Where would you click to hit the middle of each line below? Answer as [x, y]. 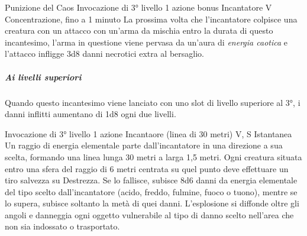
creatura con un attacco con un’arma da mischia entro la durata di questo [139, 30]
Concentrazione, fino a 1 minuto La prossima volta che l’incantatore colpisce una [151, 19]
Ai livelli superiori [43, 77]
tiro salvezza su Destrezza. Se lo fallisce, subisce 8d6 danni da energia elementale [151, 180]
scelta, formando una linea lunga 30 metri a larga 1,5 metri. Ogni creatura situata [153, 156]
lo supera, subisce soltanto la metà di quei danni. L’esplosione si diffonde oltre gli [152, 203]
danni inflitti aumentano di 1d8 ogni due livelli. [91, 114]
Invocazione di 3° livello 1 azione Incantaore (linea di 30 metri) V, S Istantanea [148, 133]
